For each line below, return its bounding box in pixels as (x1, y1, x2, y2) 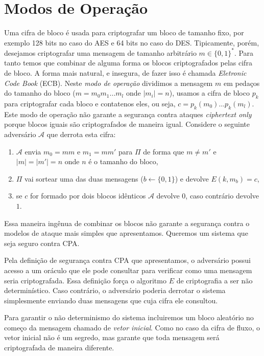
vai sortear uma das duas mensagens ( (25, 173, 143, 184)
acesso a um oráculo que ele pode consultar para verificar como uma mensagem (4, 264, 252, 275)
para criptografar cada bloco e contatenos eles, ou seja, (4, 98, 176, 108)
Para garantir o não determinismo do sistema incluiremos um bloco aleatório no (4, 312, 254, 323)
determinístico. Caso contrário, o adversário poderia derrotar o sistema (4, 285, 226, 296)
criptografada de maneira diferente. (4, 342, 114, 353)
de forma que (143, 146, 184, 157)
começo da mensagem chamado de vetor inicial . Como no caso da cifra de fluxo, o (4, 322, 260, 332)
